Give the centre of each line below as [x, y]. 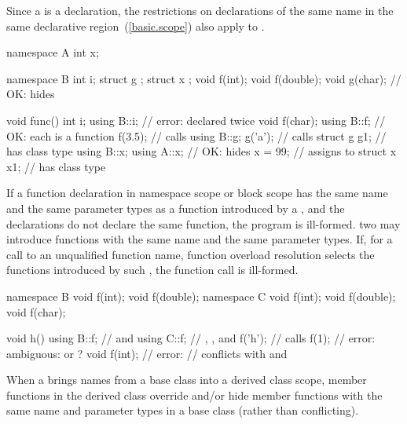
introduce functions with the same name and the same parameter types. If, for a [200, 239]
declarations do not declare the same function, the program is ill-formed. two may [203, 223]
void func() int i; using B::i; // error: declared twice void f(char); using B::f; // [196, 120]
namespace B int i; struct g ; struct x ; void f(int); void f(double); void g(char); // [204, 78]
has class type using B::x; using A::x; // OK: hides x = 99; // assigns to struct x [202, 151]
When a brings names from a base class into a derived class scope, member [187, 380]
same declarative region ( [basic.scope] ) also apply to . [136, 26]
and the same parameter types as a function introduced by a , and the [176, 208]
